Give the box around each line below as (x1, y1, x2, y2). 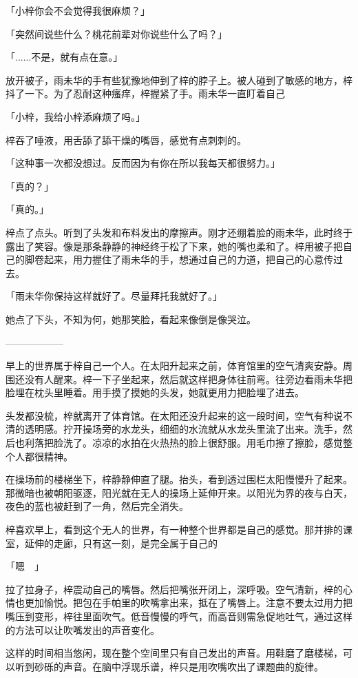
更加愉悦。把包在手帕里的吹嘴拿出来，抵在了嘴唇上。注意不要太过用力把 (24, 595, 352, 610)
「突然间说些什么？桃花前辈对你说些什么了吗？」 (6, 26, 227, 41)
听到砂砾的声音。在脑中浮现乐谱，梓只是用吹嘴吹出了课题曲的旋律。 (14, 659, 324, 673)
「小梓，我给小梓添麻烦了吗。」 (6, 109, 145, 123)
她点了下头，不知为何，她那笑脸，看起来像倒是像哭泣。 (6, 311, 256, 326)
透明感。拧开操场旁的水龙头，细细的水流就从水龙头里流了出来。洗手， (24, 422, 343, 436)
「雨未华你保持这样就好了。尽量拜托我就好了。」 (6, 289, 222, 303)
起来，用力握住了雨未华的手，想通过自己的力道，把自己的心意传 (43, 252, 333, 267)
